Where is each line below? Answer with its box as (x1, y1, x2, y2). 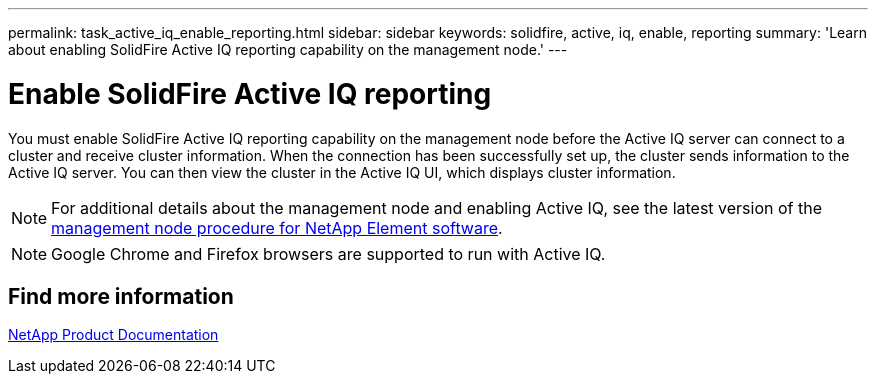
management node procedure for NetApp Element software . (51, 217, 503, 238)
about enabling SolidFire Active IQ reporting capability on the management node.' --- (8, 41, 568, 58)
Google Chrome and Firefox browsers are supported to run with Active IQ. (51, 243, 606, 264)
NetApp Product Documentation (8, 326, 219, 344)
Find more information (8, 283, 234, 309)
